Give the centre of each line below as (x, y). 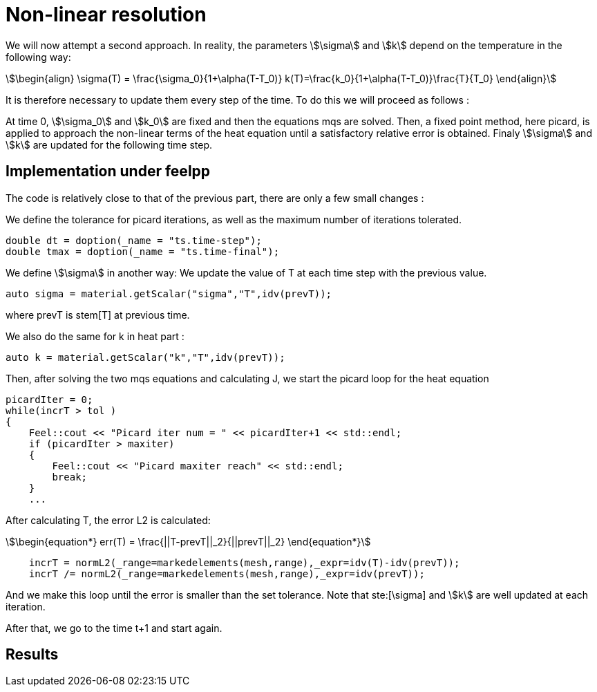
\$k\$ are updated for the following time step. (109, 144)
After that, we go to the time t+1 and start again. (114, 628)
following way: (38, 57)
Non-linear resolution (106, 15)
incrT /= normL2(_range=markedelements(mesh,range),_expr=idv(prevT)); (227, 573)
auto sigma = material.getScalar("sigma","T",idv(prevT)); (169, 293)
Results (32, 655)
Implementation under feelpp (108, 171)
